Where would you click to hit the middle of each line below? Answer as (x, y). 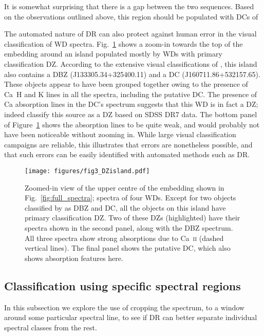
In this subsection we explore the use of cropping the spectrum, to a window (124, 307)
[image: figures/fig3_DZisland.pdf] (87, 171)
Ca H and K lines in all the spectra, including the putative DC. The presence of (131, 94)
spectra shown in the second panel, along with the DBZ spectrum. (129, 227)
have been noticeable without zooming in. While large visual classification (120, 134)
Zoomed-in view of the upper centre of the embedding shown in (125, 187)
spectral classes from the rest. (51, 327)
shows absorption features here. (74, 258)
